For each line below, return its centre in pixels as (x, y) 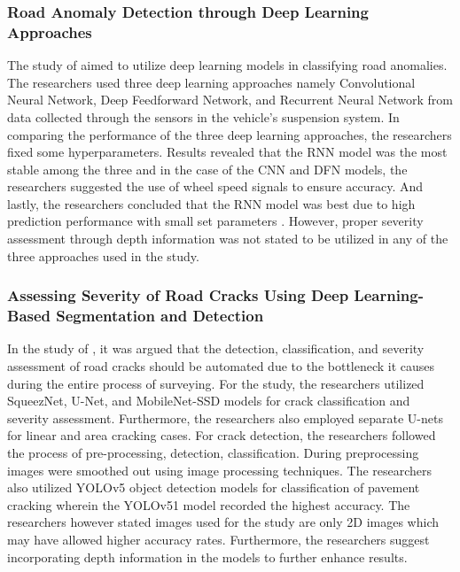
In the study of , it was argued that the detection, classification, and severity (216, 348)
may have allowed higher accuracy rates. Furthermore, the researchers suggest (218, 539)
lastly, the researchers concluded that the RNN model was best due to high (211, 203)
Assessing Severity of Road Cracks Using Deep (178, 295)
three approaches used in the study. (103, 255)
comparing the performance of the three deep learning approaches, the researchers (230, 134)
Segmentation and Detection (160, 316)
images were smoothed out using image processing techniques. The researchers (220, 470)
